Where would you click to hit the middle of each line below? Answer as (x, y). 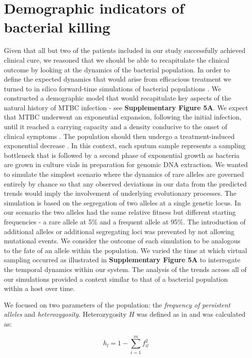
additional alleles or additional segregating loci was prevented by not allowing (119, 231)
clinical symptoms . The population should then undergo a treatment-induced (119, 136)
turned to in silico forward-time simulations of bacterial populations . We (113, 88)
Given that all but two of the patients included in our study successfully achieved (125, 50)
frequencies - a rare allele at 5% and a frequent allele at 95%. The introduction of (125, 222)
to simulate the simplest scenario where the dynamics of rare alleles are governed (124, 174)
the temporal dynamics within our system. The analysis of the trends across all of (125, 269)
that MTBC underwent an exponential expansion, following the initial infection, (123, 117)
